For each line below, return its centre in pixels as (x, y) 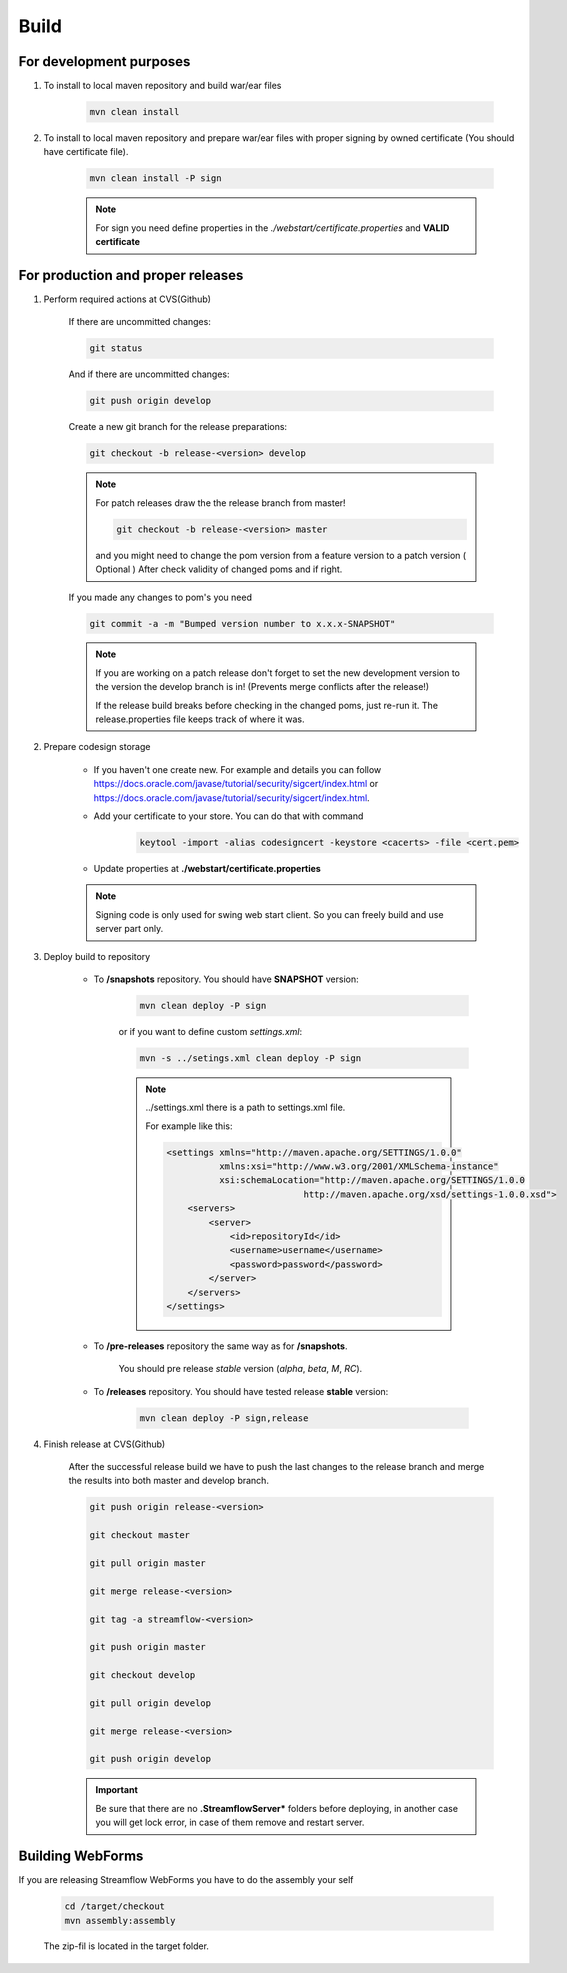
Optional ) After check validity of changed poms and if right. (219, 569)
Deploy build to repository (97, 956)
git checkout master (139, 1535)
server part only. (129, 929)
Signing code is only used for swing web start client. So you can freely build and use (269, 914)
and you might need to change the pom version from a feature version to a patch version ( (281, 555)
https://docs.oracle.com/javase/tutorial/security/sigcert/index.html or (236, 784)
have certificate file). (86, 152)
